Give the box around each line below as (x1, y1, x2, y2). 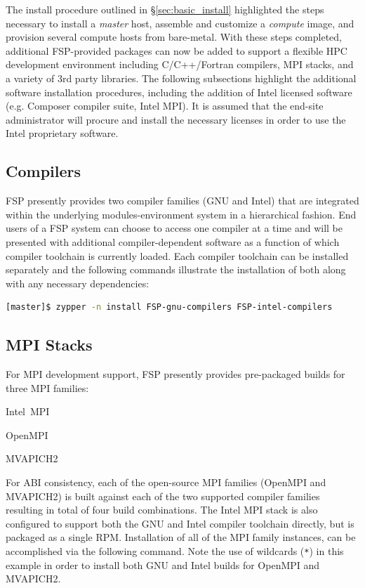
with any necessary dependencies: (6, 275, 150, 290)
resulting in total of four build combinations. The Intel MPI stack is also (6, 502, 318, 517)
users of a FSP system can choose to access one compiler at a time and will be (6, 221, 343, 235)
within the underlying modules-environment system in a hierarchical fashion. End (6, 207, 357, 221)
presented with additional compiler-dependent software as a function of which (6, 234, 340, 249)
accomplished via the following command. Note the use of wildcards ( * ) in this (6, 544, 344, 558)
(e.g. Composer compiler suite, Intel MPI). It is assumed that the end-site (6, 98, 324, 113)
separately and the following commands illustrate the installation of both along (6, 262, 346, 277)
